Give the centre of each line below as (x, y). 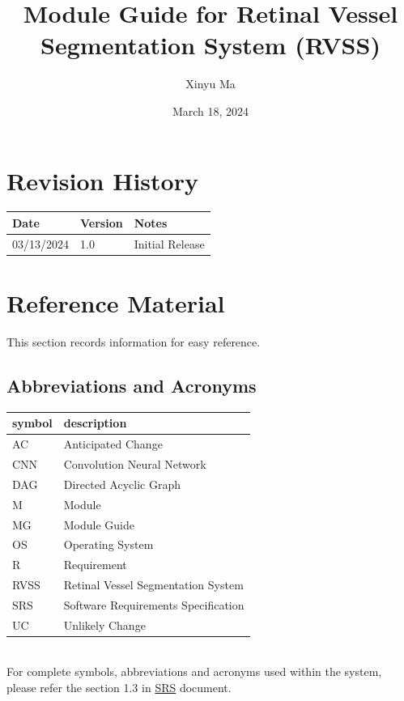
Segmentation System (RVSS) (211, 45)
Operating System (108, 544)
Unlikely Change (104, 625)
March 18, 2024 (211, 110)
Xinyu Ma (211, 84)
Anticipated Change (113, 444)
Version (102, 222)
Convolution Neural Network (135, 463)
